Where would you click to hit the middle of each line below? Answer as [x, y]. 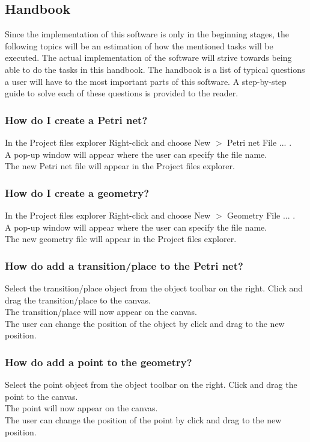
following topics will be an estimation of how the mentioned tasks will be [139, 45]
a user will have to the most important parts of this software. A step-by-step [146, 81]
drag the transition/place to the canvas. [78, 300]
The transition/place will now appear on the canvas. [101, 312]
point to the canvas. [41, 396]
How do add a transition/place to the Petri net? [124, 265]
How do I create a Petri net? [76, 120]
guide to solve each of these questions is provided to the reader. [122, 93]
